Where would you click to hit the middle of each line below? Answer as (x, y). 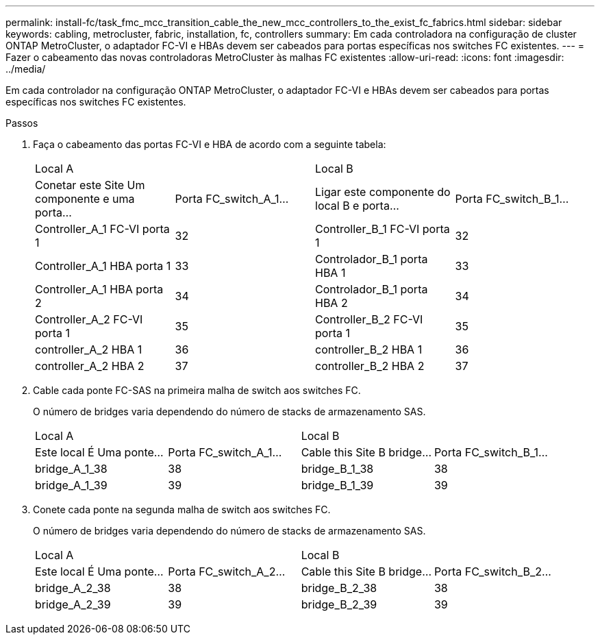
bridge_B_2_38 (339, 588)
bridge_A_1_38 (71, 469)
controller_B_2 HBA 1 (369, 349)
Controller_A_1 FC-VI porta (102, 229)
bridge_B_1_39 (337, 485)
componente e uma (85, 199)
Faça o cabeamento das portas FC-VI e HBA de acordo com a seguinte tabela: (210, 144)
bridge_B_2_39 (339, 604)
